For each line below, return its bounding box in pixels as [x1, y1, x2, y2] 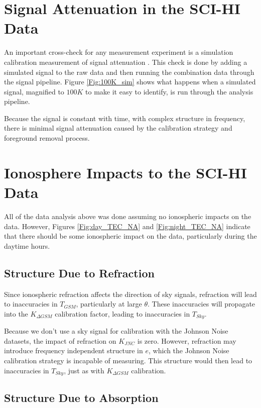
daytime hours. [4, 240, 50, 251]
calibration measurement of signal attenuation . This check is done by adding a [4, 56, 247, 67]
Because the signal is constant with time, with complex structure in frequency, [4, 113, 245, 123]
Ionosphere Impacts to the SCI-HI [4, 162, 247, 182]
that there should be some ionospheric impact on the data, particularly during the [4, 231, 257, 241]
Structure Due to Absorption [4, 390, 159, 405]
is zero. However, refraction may [137, 335, 236, 346]
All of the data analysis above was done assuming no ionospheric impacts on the [4, 211, 251, 221]
